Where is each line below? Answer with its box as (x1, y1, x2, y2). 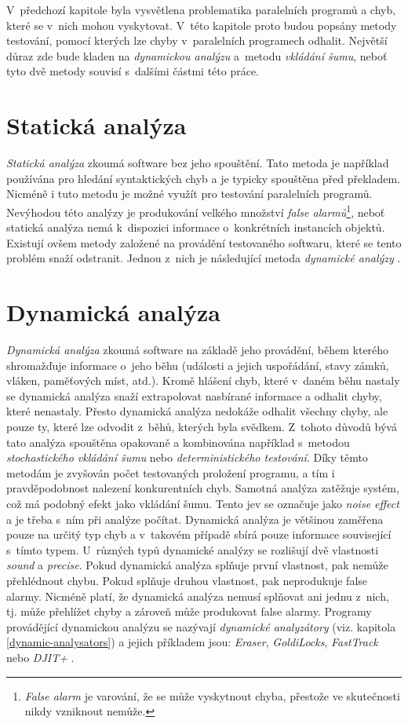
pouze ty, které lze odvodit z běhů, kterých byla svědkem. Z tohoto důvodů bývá (6, 419, 397, 434)
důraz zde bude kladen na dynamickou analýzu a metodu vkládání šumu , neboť (6, 47, 388, 64)
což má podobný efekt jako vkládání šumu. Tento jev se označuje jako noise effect (6, 495, 399, 511)
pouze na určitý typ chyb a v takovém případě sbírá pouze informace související (6, 526, 392, 543)
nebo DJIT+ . (6, 649, 75, 665)
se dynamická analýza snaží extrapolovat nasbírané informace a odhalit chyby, (6, 387, 382, 404)
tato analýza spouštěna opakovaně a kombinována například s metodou (6, 433, 350, 450)
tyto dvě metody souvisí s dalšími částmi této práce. (6, 63, 259, 79)
